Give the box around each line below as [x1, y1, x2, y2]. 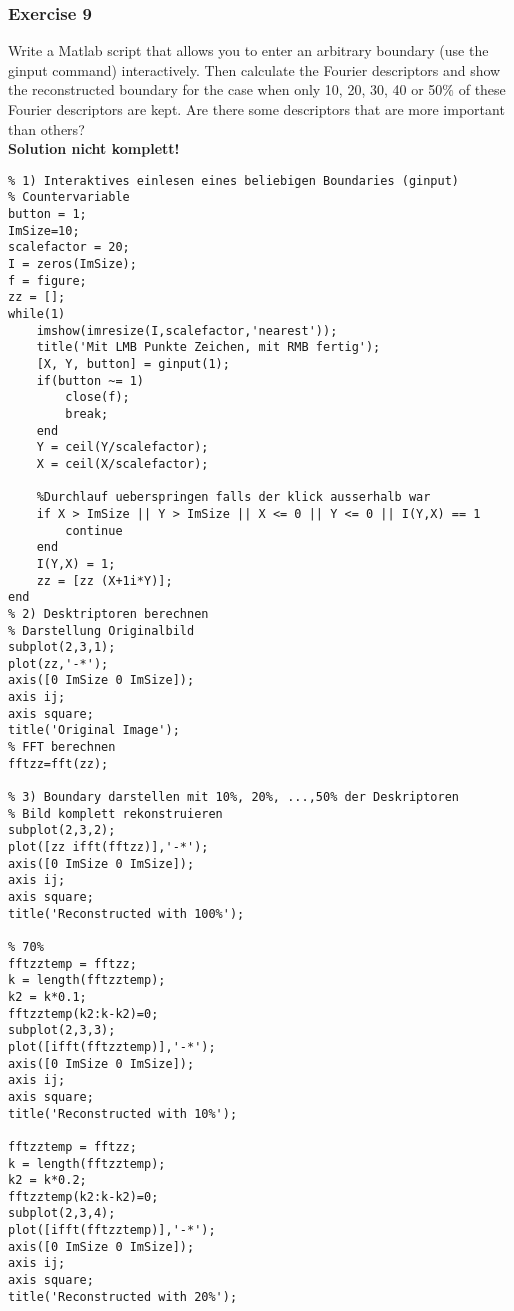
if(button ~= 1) [36, 373, 145, 388]
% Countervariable [8, 190, 130, 205]
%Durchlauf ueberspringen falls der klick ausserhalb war [36, 490, 431, 505]
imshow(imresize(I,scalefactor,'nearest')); [36, 323, 338, 338]
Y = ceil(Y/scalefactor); [36, 440, 209, 455]
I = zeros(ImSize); [8, 257, 137, 272]
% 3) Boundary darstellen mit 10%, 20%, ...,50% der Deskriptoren [8, 790, 460, 805]
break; [65, 406, 109, 421]
